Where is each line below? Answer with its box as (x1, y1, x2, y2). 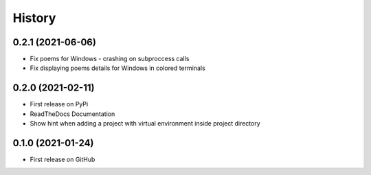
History (12, 10, 56, 25)
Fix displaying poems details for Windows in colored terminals (30, 64, 205, 72)
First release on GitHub (30, 155, 95, 164)
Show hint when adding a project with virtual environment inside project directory (30, 119, 260, 128)
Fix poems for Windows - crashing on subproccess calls (30, 55, 190, 63)
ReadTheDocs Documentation (30, 110, 115, 118)
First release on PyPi (30, 100, 89, 108)
